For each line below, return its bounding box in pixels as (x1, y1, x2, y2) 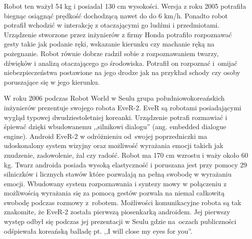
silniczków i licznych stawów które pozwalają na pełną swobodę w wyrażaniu (4, 169, 232, 179)
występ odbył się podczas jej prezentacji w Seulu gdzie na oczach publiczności (4, 216, 236, 226)
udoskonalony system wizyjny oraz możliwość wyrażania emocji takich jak (4, 140, 223, 150)
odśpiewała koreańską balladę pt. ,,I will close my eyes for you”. (4, 225, 192, 236)
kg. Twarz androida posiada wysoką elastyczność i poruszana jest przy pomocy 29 (4, 159, 247, 169)
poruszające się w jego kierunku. (4, 76, 100, 87)
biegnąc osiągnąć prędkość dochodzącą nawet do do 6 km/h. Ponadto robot (4, 10, 228, 20)
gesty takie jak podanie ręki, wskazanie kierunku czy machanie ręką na (4, 39, 215, 49)
